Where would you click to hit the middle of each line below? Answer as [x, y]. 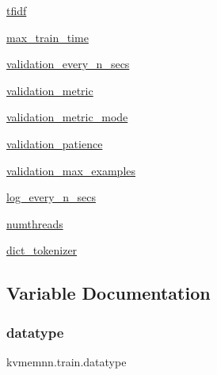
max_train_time [48, 37]
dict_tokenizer [42, 250]
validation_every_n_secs [68, 64]
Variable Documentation [108, 293]
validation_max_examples [71, 170]
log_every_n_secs [51, 197]
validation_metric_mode [67, 117]
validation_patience [55, 143]
